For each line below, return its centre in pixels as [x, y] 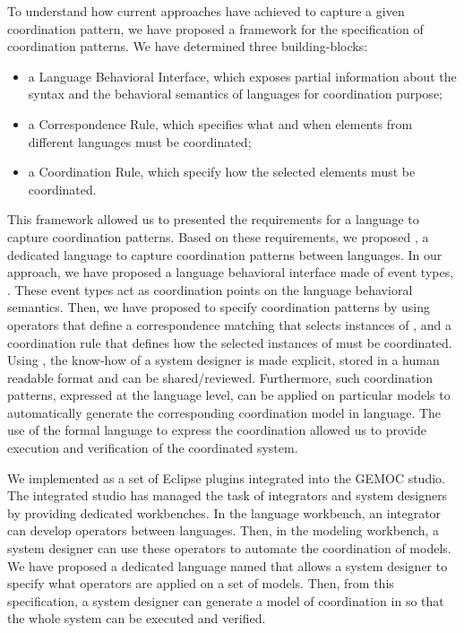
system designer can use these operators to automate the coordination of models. [229, 548]
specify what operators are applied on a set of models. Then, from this [201, 583]
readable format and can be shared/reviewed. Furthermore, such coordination [220, 377]
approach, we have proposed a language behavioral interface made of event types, [231, 272]
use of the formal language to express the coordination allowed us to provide [217, 430]
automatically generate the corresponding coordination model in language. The [224, 412]
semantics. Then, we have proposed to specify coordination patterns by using [219, 307]
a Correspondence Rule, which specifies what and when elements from [220, 123]
